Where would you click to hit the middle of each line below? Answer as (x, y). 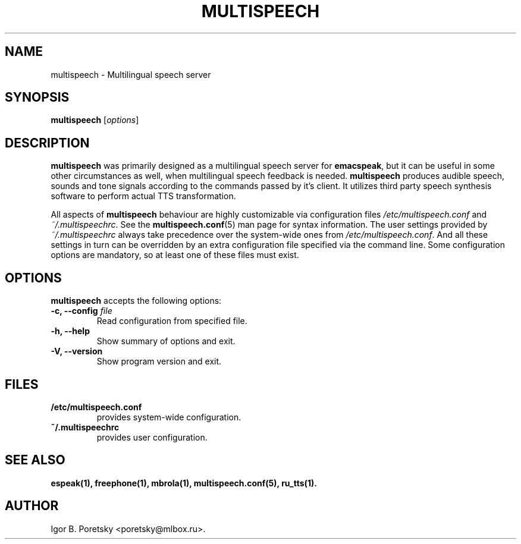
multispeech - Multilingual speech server (131, 74)
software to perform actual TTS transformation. (143, 196)
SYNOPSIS (37, 98)
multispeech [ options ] (95, 120)
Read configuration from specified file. (172, 321)
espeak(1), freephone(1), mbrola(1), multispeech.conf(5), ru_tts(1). (184, 483)
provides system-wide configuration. (169, 417)
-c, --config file (81, 311)
